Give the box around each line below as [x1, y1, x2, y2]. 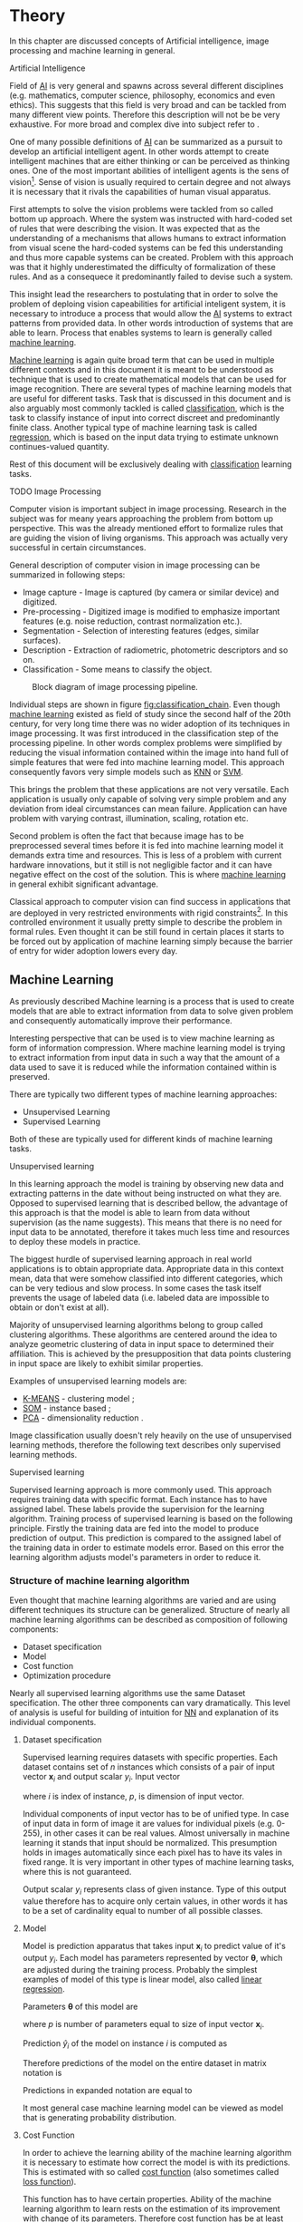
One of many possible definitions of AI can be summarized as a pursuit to [9, 136, 283, 147]
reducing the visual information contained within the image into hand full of [9, 747, 289, 758]
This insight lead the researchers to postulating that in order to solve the [9, 288, 279, 299]
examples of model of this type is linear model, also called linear [22, 1974, 262, 1984]
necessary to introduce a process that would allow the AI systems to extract [9, 307, 292, 318]
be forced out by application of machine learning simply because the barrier [9, 936, 293, 947]
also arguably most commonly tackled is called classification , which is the [9, 403, 285, 413]
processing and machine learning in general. [9, 44, 175, 55]
